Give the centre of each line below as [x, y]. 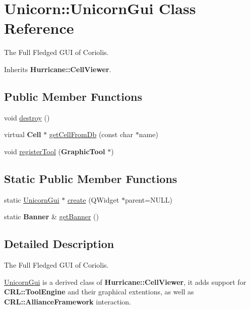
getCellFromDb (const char [91, 134]
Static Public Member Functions [91, 178]
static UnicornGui [32, 199]
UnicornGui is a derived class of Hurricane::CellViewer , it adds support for [125, 282]
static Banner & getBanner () [52, 217]
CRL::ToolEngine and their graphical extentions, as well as [99, 292]
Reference [39, 28]
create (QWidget [93, 199]
